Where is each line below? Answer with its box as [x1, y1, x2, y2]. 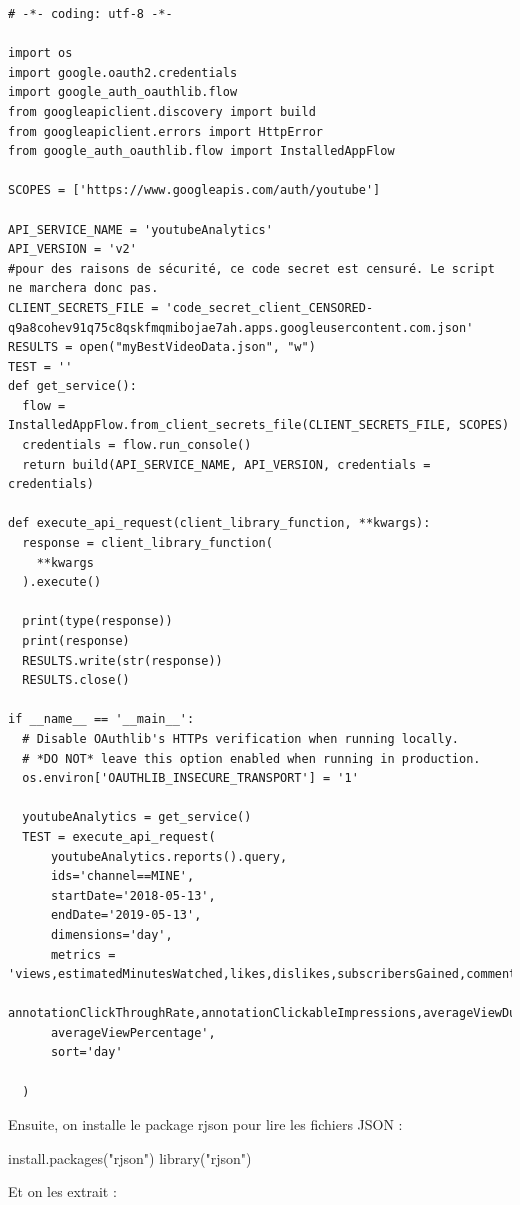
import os [8, 46, 73, 61]
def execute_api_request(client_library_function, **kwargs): [8, 516, 431, 531]
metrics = [50, 947, 116, 962]
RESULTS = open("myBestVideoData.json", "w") [8, 340, 316, 355]
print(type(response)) [22, 614, 173, 629]
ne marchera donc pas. [8, 281, 159, 296]
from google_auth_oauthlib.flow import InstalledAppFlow [8, 144, 395, 159]
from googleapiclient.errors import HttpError [8, 124, 323, 139]
